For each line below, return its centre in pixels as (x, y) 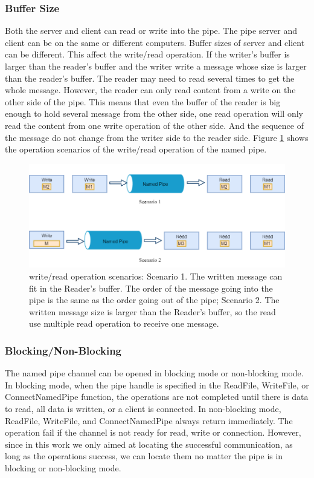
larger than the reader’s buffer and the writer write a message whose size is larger (156, 66)
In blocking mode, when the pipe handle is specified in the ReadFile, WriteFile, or (157, 385)
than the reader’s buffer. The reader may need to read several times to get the (150, 78)
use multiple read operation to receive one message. (124, 323)
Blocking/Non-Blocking (63, 350)
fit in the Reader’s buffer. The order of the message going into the (151, 288)
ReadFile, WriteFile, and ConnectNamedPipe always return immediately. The (149, 420)
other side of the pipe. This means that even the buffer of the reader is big (143, 101)
